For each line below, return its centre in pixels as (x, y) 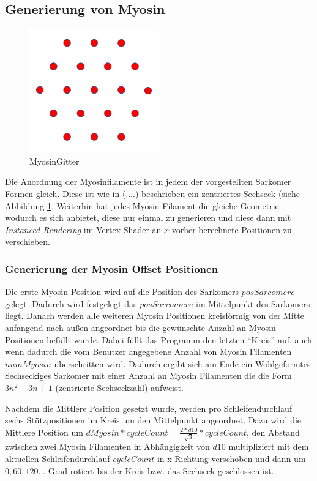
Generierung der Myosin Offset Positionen (112, 268)
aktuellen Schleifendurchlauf (58, 459)
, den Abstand (273, 432)
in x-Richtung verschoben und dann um (231, 459)
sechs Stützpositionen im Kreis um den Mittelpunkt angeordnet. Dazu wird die (153, 420)
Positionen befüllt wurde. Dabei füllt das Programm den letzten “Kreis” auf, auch (158, 339)
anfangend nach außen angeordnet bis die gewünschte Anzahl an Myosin (140, 328)
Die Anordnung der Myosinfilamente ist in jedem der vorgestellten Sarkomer (148, 181)
